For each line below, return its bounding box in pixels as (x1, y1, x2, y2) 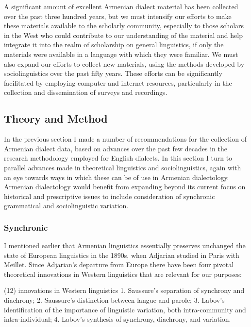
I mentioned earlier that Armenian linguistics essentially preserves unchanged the (4, 240, 246, 251)
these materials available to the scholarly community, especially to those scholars (4, 20, 244, 31)
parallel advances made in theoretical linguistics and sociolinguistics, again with (4, 162, 241, 172)
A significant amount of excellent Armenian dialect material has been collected (4, 1, 238, 11)
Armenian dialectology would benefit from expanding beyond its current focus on (4, 182, 246, 192)
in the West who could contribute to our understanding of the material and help (4, 30, 243, 40)
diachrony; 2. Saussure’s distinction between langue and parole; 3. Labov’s (4, 295, 225, 305)
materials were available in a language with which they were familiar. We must (4, 49, 238, 59)
